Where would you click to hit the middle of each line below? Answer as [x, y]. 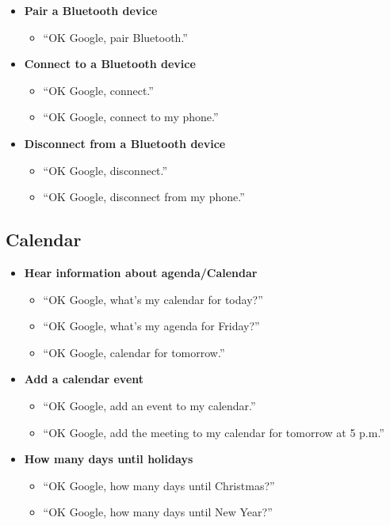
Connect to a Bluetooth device [110, 64]
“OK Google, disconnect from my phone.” [144, 197]
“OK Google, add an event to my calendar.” [149, 405]
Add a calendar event [84, 379]
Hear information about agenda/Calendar [141, 272]
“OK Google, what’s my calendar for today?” [153, 299]
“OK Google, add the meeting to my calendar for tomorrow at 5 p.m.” [214, 432]
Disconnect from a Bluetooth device [125, 143]
